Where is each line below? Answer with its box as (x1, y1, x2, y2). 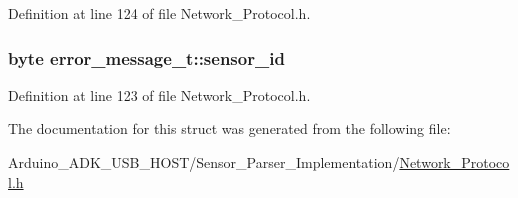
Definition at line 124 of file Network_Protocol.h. (8, 3, 311, 23)
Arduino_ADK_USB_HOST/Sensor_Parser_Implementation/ (8, 152, 400, 172)
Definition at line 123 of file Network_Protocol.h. (8, 84, 311, 105)
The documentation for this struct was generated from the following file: (8, 118, 451, 139)
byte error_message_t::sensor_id (8, 45, 285, 70)
